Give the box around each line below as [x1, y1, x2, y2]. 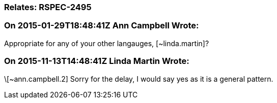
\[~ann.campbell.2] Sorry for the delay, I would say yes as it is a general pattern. [4, 74, 273, 83]
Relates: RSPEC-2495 [4, 2, 92, 12]
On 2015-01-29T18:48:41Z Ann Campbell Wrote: [4, 20, 199, 31]
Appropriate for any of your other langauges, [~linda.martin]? [4, 39, 209, 48]
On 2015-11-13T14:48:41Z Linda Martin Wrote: [4, 56, 189, 66]
